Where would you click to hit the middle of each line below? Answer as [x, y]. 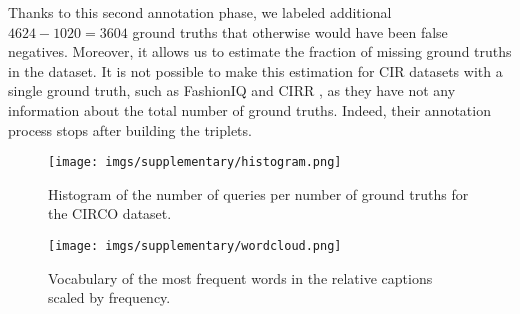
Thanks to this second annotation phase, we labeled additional [200, 12]
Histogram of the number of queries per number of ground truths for [258, 193]
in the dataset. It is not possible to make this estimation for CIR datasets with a [255, 70]
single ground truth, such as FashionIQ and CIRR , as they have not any [232, 90]
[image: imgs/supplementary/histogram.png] [195, 162]
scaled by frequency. [109, 297]
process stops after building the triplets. [130, 129]
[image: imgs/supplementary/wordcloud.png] [195, 246]
